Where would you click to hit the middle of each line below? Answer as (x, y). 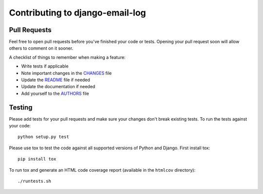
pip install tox (37, 159)
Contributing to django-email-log (77, 13)
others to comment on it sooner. (41, 48)
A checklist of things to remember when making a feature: (67, 57)
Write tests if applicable (45, 66)
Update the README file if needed (56, 80)
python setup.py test (43, 137)
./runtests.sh (34, 181)
